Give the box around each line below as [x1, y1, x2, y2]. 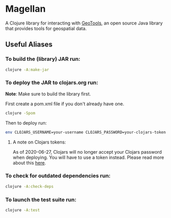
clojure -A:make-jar [5, 67, 50, 72]
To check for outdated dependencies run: [5, 172, 111, 179]
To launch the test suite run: [5, 196, 77, 203]
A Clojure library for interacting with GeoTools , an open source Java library [5, 20, 163, 26]
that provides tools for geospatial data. [5, 25, 87, 31]
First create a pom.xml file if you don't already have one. [5, 101, 124, 107]
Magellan [5, 3, 46, 15]
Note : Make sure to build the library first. [5, 90, 91, 97]
